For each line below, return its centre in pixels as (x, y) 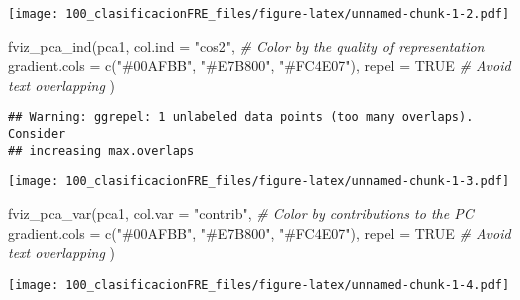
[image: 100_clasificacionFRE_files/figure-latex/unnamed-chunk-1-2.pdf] (259, 14)
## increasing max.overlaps (101, 150)
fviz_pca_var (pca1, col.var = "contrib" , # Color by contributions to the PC (241, 213)
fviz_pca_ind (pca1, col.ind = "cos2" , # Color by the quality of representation (246, 45)
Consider (37, 134)
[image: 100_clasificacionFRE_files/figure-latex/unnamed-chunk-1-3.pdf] (259, 181)
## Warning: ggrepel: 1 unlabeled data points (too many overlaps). (241, 117)
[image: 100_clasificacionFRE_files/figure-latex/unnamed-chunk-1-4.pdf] (259, 284)
